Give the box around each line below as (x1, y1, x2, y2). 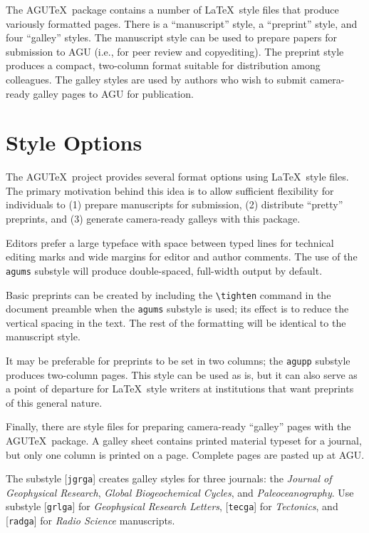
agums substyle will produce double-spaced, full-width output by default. (6, 263, 323, 278)
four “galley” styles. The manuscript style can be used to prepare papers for (6, 30, 338, 45)
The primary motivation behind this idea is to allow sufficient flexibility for (6, 183, 334, 198)
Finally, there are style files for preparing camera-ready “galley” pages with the (6, 419, 351, 434)
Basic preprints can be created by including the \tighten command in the (6, 287, 331, 302)
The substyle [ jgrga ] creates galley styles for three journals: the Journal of (6, 471, 332, 486)
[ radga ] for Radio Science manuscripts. (6, 513, 175, 528)
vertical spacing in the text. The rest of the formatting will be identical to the (6, 315, 346, 330)
